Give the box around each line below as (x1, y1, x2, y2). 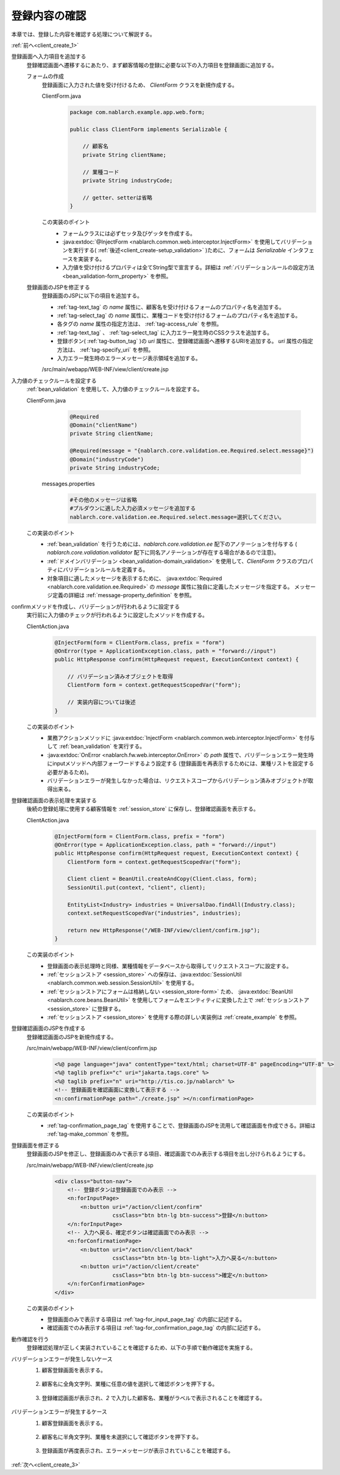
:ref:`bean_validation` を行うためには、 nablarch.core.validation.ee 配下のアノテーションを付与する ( (47, 540, 297, 548)
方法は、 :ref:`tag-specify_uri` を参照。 (57, 346, 154, 353)
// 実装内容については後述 (67, 699, 136, 706)
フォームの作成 (26, 73, 64, 80)
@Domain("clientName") (69, 421, 138, 429)
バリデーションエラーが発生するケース (11, 1408, 108, 1416)
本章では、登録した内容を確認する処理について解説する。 (11, 31, 155, 38)
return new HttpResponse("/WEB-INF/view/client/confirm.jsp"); (67, 927, 261, 933)
